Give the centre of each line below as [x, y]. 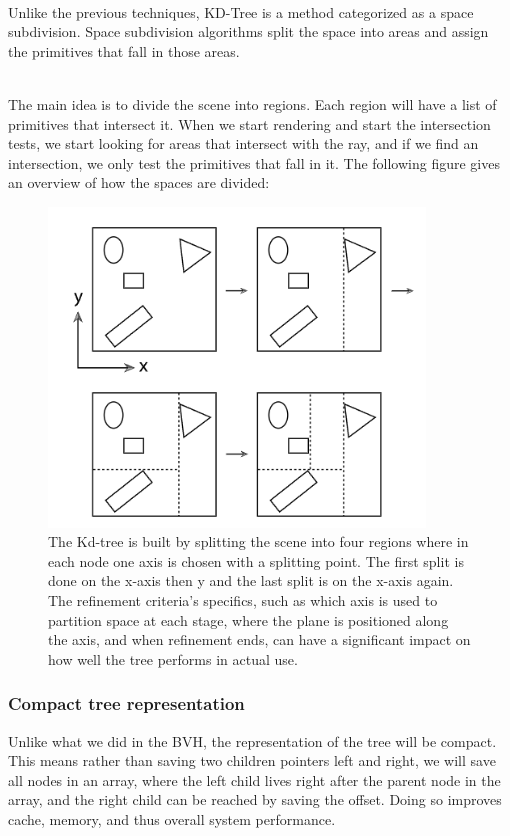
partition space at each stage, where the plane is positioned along [248, 619]
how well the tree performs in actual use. [173, 658]
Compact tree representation [126, 703]
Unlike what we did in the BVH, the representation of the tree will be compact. [252, 740]
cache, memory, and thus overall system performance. [172, 818]
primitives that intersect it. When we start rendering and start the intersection [249, 123]
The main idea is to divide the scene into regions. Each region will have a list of [252, 103]
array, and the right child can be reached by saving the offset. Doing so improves [255, 799]
